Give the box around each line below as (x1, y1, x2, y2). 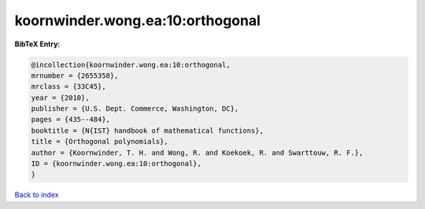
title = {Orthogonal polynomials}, (31, 137, 168, 146)
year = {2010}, (31, 93, 90, 102)
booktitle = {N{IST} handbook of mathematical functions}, (31, 126, 264, 135)
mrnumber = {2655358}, (31, 71, 119, 80)
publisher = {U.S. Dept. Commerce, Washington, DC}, (31, 104, 239, 113)
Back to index (14, 190, 59, 200)
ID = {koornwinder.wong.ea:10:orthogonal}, (31, 159, 202, 168)
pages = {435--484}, (31, 115, 110, 124)
